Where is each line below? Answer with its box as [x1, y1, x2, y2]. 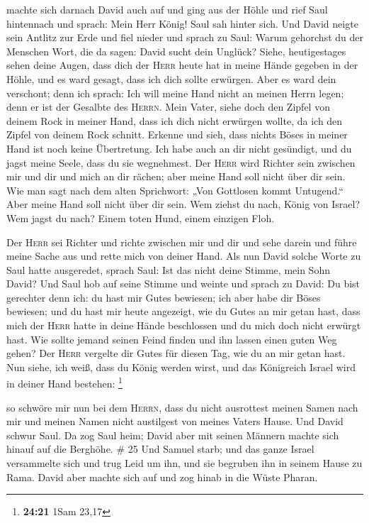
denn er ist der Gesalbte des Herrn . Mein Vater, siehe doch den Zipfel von [6, 99, 330, 114]
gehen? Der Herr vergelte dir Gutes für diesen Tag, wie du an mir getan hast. [6, 346, 346, 360]
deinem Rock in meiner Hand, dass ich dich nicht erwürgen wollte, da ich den [6, 113, 343, 128]
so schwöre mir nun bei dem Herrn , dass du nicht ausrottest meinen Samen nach [6, 400, 358, 414]
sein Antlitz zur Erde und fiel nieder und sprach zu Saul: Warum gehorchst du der [6, 30, 363, 45]
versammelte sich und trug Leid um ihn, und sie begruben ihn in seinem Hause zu [6, 456, 363, 470]
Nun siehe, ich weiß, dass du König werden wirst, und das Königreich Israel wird [6, 359, 356, 374]
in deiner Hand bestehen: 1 [6, 374, 123, 391]
